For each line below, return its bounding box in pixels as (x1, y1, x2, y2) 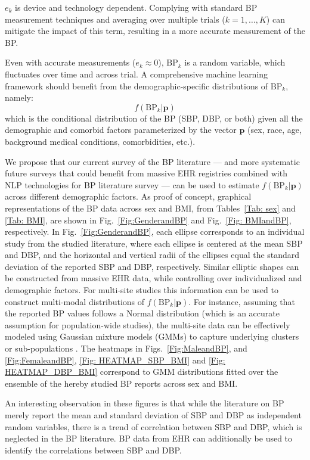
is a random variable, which (184, 56, 286, 69)
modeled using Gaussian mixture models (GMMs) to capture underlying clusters (5, 330, 299, 343)
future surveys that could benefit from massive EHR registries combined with (5, 167, 287, 179)
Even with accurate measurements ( (5, 56, 136, 69)
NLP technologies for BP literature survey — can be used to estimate (5, 178, 259, 191)
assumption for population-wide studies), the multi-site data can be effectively (5, 318, 290, 331)
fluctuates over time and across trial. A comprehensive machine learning (5, 67, 268, 80)
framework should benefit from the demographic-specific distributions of (5, 79, 268, 92)
